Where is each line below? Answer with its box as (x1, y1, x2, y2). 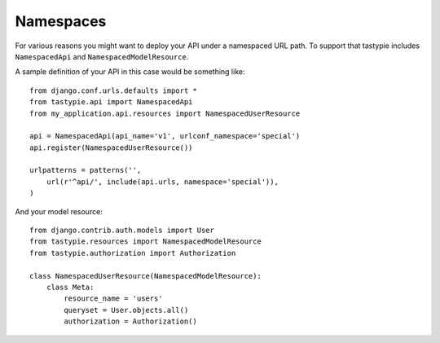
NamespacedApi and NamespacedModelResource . (15, 51, 189, 61)
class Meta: (46, 282, 95, 292)
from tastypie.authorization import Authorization (29, 248, 236, 257)
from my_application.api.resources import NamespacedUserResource (29, 108, 301, 118)
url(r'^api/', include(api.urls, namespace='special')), (46, 177, 279, 187)
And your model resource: (15, 206, 103, 216)
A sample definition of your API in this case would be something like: (15, 67, 245, 77)
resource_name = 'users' (64, 294, 163, 303)
